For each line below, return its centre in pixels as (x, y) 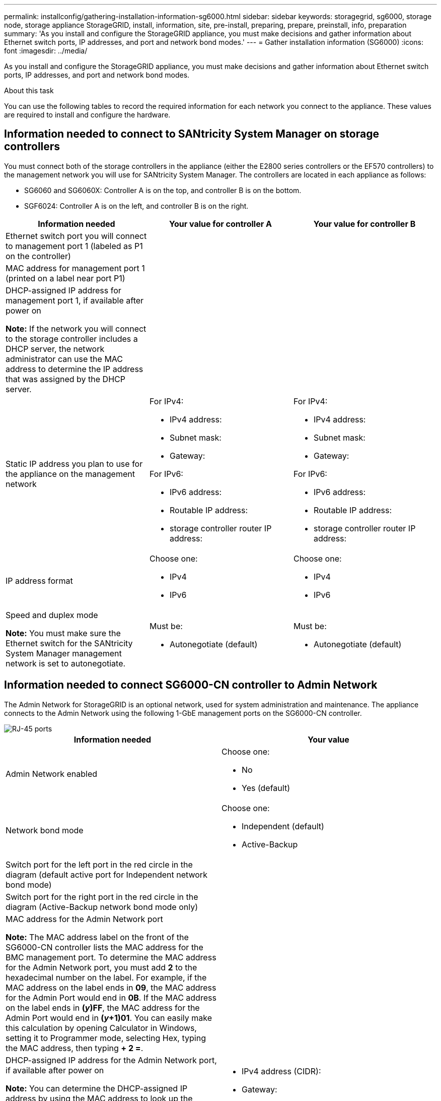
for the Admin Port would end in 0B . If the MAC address (111, 997)
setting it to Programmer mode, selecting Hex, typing (106, 1038)
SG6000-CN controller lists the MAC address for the (104, 947)
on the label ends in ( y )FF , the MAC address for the (103, 1007)
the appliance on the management (70, 474)
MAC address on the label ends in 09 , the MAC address (111, 987)
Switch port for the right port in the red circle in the (102, 897)
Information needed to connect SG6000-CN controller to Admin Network (191, 685)
